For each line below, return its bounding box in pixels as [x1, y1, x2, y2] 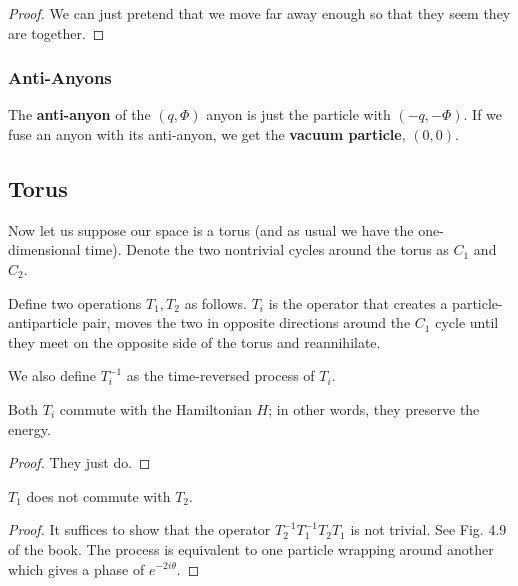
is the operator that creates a [268, 292, 448, 313]
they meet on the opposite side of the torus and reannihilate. [8, 331, 381, 352]
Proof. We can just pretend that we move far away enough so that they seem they [8, 3, 511, 23]
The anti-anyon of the [8, 104, 151, 125]
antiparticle [8, 312, 78, 333]
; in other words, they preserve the [268, 398, 480, 419]
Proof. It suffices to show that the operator [8, 519, 271, 540]
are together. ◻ [8, 22, 105, 43]
